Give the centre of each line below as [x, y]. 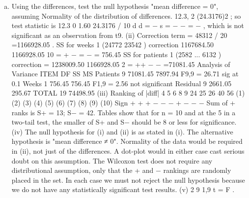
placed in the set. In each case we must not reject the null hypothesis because [128, 180]
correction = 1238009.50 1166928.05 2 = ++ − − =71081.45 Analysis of [121, 64]
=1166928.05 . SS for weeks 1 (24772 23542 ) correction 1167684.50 [113, 45]
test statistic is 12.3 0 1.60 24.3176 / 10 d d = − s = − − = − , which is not [128, 25]
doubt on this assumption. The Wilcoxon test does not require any [112, 160]
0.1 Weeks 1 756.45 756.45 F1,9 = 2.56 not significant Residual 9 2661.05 [122, 83]
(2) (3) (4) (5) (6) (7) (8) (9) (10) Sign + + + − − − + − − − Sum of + [124, 102]
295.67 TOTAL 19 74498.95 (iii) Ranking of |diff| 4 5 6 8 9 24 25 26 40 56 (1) [128, 93]
